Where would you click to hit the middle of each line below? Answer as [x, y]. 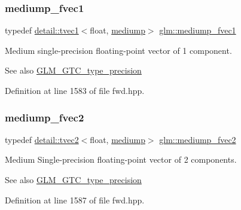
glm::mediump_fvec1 [198, 30]
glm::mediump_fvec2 [198, 139]
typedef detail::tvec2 [42, 139]
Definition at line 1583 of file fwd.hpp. [75, 90]
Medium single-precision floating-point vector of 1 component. [118, 50]
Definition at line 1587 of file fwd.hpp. [75, 200]
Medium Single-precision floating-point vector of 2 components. [121, 159]
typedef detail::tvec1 [42, 30]
